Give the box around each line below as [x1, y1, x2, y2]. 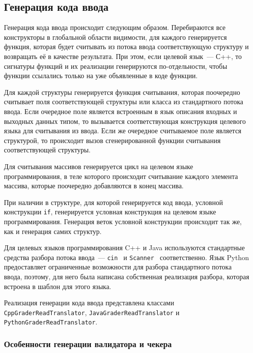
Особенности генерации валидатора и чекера [4, 338, 172, 350]
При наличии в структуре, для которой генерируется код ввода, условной [4, 197, 223, 207]
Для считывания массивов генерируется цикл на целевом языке [4, 161, 193, 171]
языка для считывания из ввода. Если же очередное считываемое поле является [4, 125, 242, 136]
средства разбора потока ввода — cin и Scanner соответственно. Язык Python [4, 252, 249, 262]
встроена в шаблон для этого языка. [4, 281, 112, 291]
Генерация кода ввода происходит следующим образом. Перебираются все [4, 22, 226, 32]
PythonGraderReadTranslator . [4, 317, 98, 327]
